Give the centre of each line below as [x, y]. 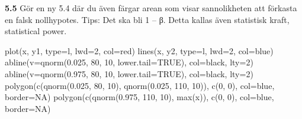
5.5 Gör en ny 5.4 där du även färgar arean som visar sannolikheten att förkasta [151, 8]
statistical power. [36, 31]
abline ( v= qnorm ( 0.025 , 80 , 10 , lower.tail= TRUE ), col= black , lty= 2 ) [129, 62]
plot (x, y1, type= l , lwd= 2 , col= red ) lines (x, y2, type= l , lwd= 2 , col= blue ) [139, 50]
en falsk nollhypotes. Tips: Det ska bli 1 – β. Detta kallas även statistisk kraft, [147, 19]
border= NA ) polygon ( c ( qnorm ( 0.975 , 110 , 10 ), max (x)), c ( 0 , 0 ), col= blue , [139, 97]
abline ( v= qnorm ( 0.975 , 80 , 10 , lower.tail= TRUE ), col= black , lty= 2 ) [129, 73]
